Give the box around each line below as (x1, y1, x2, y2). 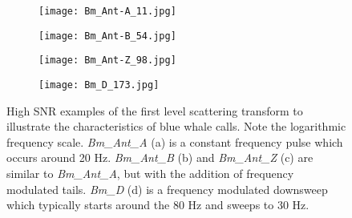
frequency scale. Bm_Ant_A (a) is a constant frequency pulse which (6, 133, 343, 150)
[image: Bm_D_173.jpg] (38, 79, 160, 91)
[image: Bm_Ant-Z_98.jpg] (38, 54, 176, 67)
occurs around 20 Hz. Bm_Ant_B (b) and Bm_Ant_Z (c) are (6, 149, 314, 166)
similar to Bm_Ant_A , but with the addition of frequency (6, 165, 294, 181)
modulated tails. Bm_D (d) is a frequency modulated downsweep (6, 180, 328, 197)
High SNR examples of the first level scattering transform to (6, 102, 303, 119)
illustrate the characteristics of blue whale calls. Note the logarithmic (6, 118, 346, 135)
